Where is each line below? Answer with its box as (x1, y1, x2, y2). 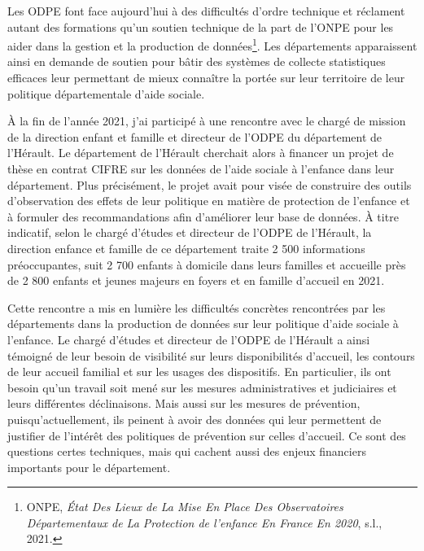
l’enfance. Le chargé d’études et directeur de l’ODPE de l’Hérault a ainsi (7, 330, 370, 348)
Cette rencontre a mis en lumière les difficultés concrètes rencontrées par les (7, 299, 386, 316)
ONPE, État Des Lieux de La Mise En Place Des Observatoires (26, 498, 343, 515)
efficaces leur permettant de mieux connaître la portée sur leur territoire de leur (7, 69, 405, 86)
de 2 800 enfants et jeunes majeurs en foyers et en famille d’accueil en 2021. (7, 272, 385, 289)
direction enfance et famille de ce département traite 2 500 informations (7, 239, 365, 256)
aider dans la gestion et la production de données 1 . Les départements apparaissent (7, 35, 417, 54)
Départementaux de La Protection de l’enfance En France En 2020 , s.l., (26, 514, 382, 531)
